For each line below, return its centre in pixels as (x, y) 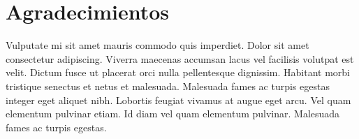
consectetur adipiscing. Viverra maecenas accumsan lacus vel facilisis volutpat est (180, 58)
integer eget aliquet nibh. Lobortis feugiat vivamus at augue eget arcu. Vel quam (178, 100)
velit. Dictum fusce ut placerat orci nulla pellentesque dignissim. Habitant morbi (178, 72)
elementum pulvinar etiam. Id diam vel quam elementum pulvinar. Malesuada (173, 114)
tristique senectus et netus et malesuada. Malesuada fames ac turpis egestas (168, 86)
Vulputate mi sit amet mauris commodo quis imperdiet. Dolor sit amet (157, 45)
